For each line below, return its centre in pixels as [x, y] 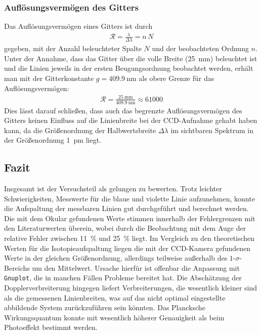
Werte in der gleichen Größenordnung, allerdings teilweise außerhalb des [116, 258]
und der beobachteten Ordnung [200, 48]
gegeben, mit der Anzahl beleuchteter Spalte [73, 48]
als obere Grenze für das [177, 78]
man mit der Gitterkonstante [49, 78]
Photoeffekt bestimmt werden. [51, 327]
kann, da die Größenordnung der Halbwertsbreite [80, 130]
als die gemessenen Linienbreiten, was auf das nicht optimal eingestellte [115, 297]
